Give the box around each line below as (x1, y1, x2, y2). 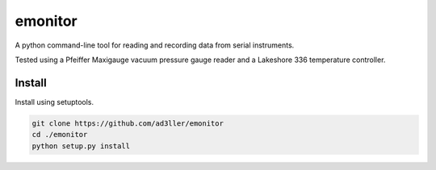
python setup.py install (31, 141, 131, 151)
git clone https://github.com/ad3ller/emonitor (31, 118, 224, 128)
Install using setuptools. (15, 97, 94, 106)
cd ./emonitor (31, 130, 88, 139)
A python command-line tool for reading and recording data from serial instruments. (15, 40, 295, 50)
